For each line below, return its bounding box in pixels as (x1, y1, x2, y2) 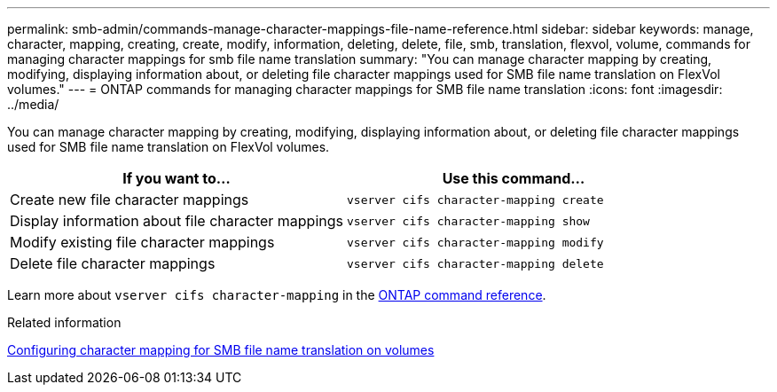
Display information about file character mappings (10, 212, 343, 230)
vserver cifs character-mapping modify (347, 235, 604, 249)
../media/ (7, 97, 59, 112)
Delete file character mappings (10, 255, 216, 272)
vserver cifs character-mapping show (347, 214, 590, 228)
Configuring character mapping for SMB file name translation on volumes (7, 342, 435, 357)
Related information (7, 315, 122, 330)
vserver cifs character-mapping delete (347, 256, 604, 270)
